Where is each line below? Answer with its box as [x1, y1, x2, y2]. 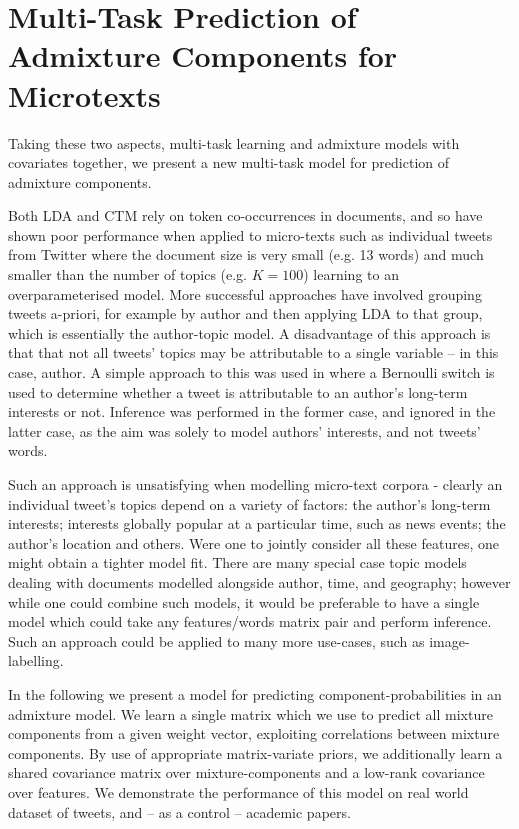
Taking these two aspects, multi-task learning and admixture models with [8, 132, 460, 153]
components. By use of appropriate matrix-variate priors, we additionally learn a [8, 742, 503, 763]
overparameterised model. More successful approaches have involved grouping [8, 283, 482, 304]
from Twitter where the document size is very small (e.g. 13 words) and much [8, 244, 484, 265]
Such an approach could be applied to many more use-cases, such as [8, 630, 425, 651]
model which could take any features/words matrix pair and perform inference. [8, 611, 492, 632]
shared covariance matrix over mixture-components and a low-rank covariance [8, 762, 485, 783]
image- [429, 630, 470, 651]
